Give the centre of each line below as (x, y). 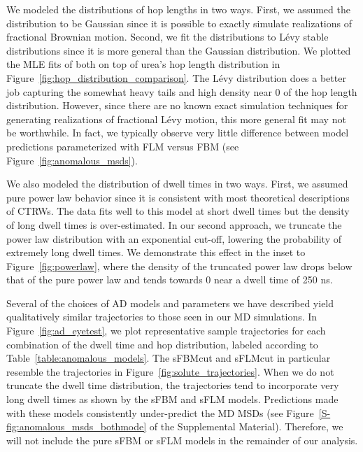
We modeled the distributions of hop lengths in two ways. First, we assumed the (178, 9)
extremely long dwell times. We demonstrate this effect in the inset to (156, 252)
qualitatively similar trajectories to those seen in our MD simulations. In (162, 317)
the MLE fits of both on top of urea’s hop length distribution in (143, 64)
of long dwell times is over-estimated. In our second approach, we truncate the (174, 224)
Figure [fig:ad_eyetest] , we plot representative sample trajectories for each (166, 331)
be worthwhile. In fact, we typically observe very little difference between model (178, 133)
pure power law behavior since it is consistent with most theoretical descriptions (178, 197)
